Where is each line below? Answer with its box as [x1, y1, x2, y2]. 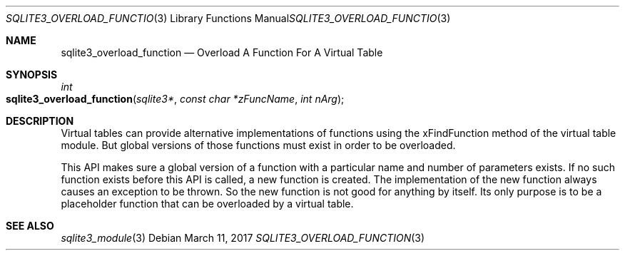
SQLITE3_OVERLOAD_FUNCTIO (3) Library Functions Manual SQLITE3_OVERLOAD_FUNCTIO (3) [6, 12, 451, 24]
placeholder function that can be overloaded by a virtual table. [61, 198, 354, 210]
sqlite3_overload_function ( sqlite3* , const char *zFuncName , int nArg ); [6, 93, 345, 105]
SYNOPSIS [6, 68, 58, 81]
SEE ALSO [6, 220, 54, 232]
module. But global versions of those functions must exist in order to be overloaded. [61, 139, 456, 151]
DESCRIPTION [6, 115, 74, 127]
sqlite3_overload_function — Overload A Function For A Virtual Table [61, 46, 383, 58]
